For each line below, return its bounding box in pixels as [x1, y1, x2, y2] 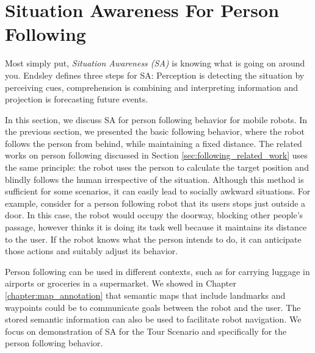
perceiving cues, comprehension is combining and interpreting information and [5, 80, 298, 93]
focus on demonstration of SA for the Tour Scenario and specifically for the [5, 324, 287, 337]
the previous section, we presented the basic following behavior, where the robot [5, 125, 305, 138]
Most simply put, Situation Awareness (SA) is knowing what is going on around [5, 57, 305, 70]
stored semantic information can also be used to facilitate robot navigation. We [5, 313, 302, 326]
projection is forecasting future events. [5, 93, 148, 105]
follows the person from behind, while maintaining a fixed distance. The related [5, 137, 302, 149]
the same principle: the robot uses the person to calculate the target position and [5, 161, 309, 174]
